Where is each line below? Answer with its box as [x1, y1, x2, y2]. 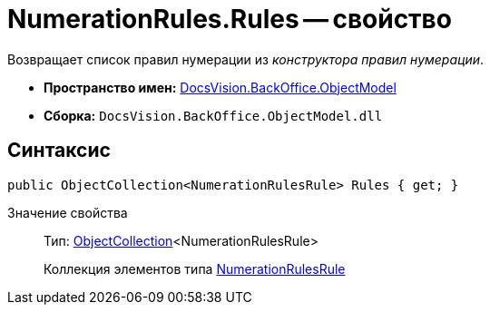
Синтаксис [7, 139, 111, 162]
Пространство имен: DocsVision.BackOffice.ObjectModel [44, 79, 397, 95]
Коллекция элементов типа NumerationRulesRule [44, 260, 346, 277]
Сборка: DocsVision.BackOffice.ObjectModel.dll [44, 107, 383, 123]
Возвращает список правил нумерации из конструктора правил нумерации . [7, 51, 485, 67]
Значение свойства [7, 204, 128, 220]
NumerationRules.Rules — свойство [7, 4, 452, 34]
